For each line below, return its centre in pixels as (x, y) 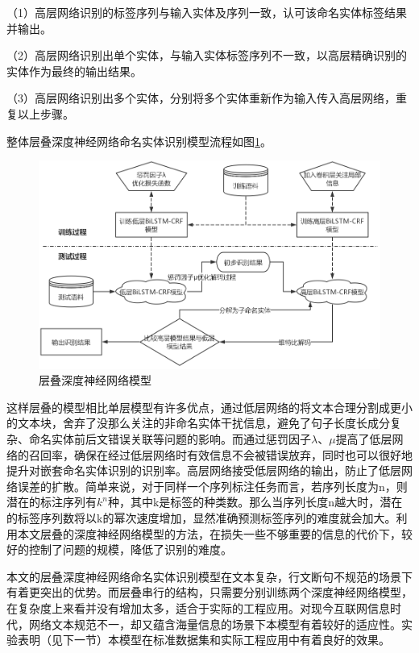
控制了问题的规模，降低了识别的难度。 (130, 549)
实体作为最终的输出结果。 (74, 71)
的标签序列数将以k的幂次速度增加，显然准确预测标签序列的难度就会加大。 (201, 518)
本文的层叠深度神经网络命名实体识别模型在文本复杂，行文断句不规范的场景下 (209, 576)
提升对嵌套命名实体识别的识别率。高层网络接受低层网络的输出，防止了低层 (204, 470)
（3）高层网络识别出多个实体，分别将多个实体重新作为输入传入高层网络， (201, 98)
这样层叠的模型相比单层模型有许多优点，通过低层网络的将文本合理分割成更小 (209, 407)
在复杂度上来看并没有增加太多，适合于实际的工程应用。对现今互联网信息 (198, 608)
